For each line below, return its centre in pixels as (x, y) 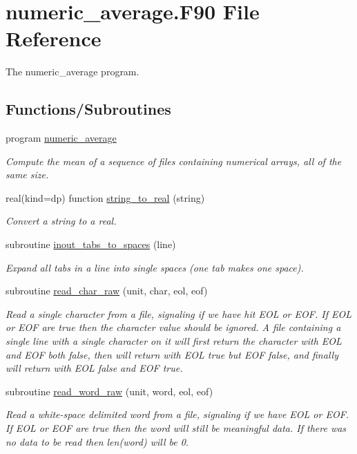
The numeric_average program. (73, 72)
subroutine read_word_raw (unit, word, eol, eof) (109, 391)
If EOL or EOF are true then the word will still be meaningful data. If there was (176, 428)
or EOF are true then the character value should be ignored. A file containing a (173, 327)
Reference (54, 38)
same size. (27, 174)
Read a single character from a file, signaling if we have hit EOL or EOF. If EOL (178, 313)
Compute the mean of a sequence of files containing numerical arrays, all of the (174, 161)
